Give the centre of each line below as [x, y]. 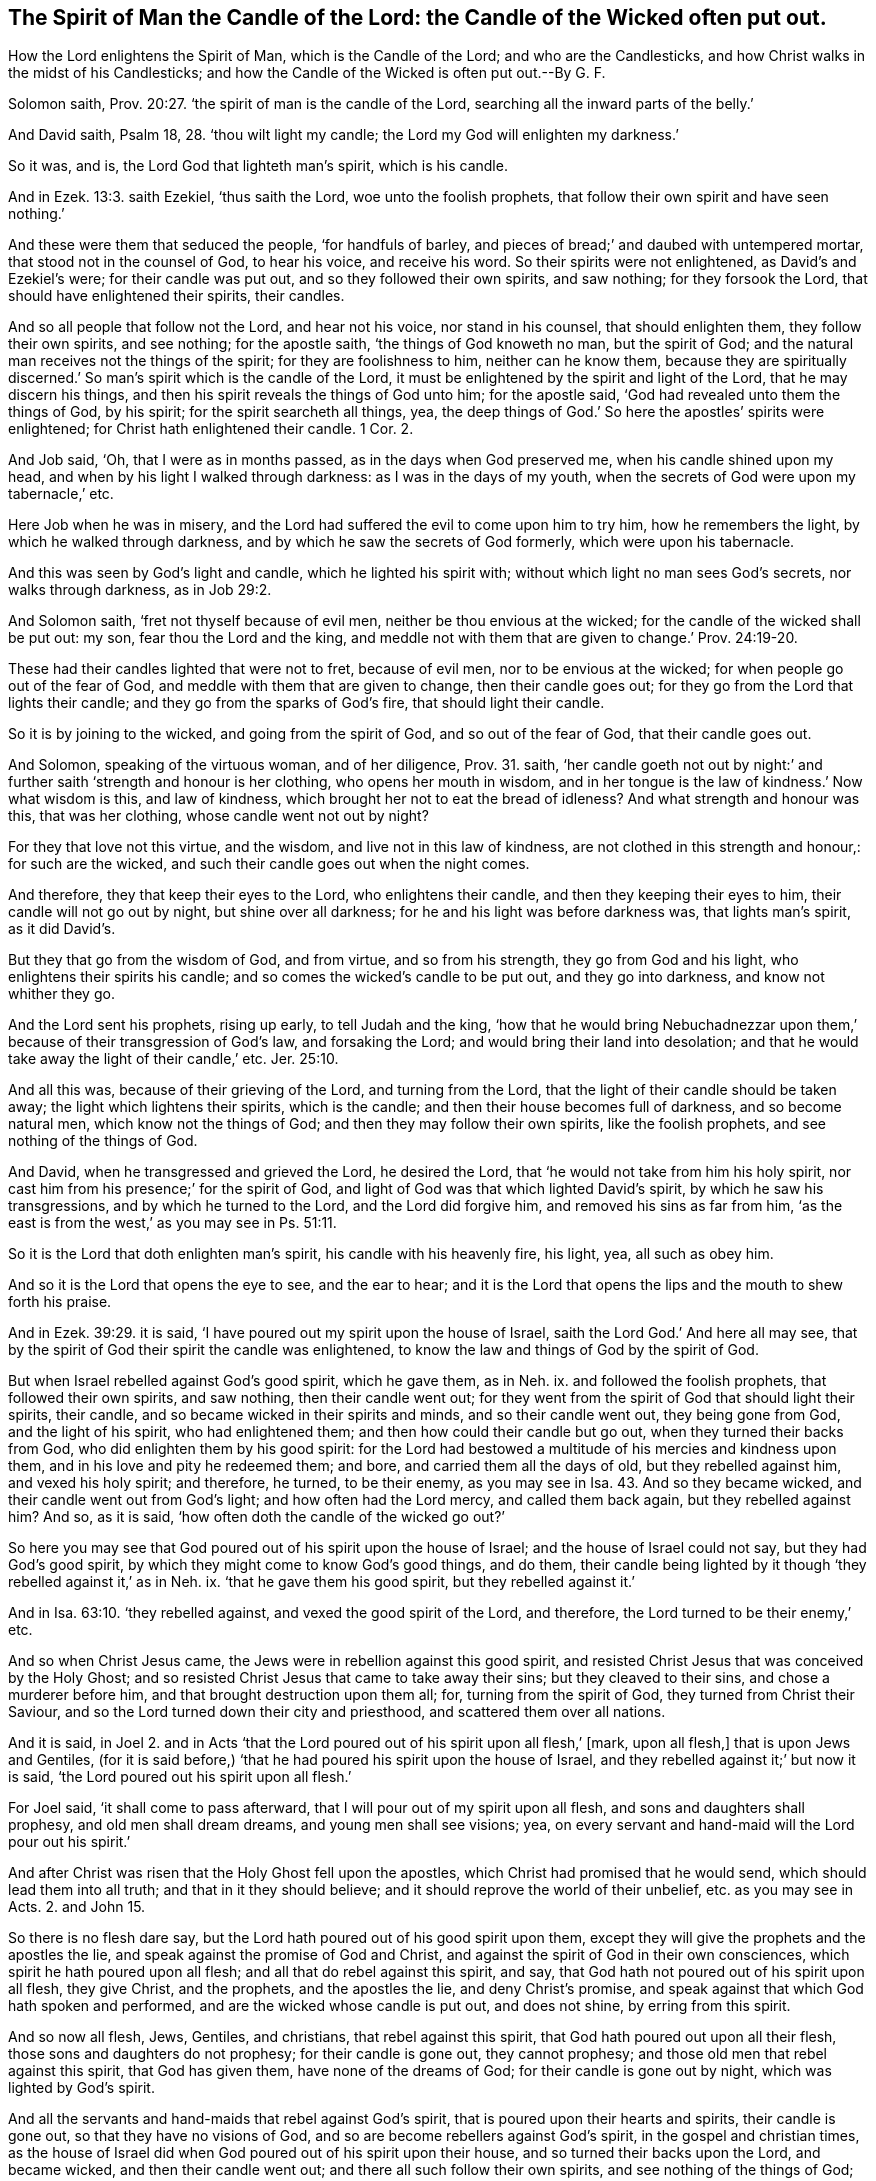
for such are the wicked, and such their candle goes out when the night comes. [269, 864]
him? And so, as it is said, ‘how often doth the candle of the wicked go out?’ [256, 1517]
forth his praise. [60, 1302]
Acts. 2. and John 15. [77, 1907]
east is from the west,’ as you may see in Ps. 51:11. [172, 1223]
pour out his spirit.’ [69, 1842]
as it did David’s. [62, 929]
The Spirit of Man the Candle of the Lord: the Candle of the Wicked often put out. [417, 17]
